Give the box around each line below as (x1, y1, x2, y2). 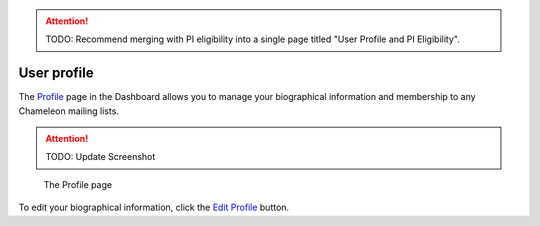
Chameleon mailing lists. (18, 105, 120, 117)
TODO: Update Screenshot (45, 151, 156, 163)
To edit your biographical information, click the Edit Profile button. (18, 201, 290, 214)
